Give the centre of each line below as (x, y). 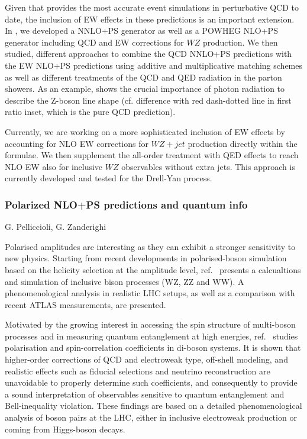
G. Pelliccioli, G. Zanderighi (56, 227)
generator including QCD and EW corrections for (94, 42)
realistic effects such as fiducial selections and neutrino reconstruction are (138, 371)
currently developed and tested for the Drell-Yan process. (109, 178)
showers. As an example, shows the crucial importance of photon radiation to (145, 89)
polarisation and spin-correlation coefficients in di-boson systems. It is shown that (153, 347)
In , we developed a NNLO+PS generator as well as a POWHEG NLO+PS (141, 31)
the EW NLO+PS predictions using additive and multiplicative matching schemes (154, 65)
